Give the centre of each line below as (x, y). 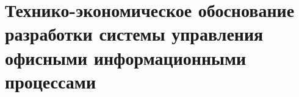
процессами (51, 81)
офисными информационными (126, 57)
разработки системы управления (134, 34)
